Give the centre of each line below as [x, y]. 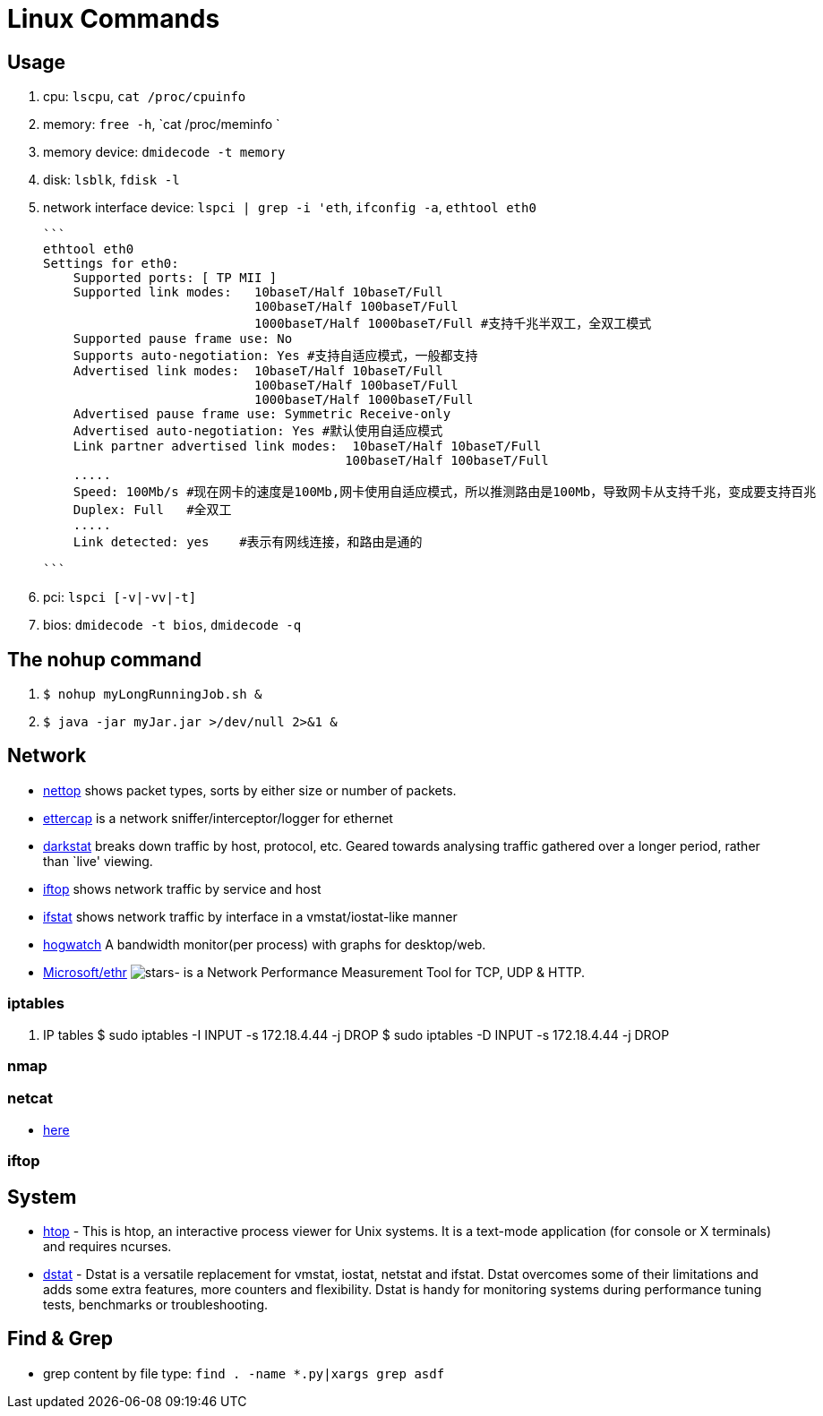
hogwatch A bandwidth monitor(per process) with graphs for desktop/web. [265, 944]
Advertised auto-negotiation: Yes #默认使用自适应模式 [258, 431]
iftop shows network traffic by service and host [182, 888]
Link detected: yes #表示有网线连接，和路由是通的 [248, 542]
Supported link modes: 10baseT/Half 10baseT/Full [258, 292]
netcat [30, 1098]
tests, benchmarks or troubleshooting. [156, 1304]
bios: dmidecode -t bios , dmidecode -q [172, 625]
